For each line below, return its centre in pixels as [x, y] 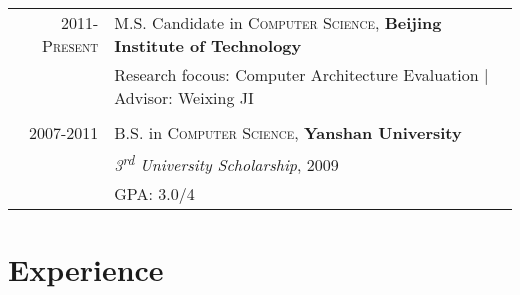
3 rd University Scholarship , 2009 [226, 163]
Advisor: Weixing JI [184, 97]
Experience [86, 268]
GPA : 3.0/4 [154, 194]
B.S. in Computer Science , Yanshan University [288, 132]
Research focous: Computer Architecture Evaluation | [301, 74]
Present [70, 45]
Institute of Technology [208, 45]
